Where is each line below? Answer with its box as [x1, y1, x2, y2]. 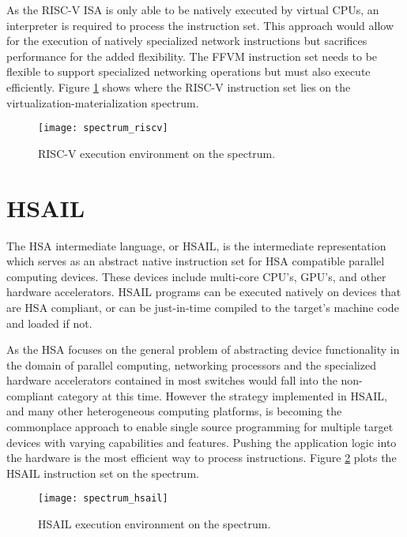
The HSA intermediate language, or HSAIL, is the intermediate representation [6, 237, 386, 253]
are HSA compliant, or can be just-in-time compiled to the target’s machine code [6, 299, 399, 315]
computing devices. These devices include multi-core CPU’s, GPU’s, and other [6, 268, 386, 284]
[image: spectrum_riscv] [38, 122, 168, 134]
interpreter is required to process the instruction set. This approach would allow [6, 17, 394, 33]
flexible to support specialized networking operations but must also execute [6, 63, 371, 80]
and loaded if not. [6, 314, 92, 331]
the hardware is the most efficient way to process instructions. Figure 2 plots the [6, 449, 397, 466]
